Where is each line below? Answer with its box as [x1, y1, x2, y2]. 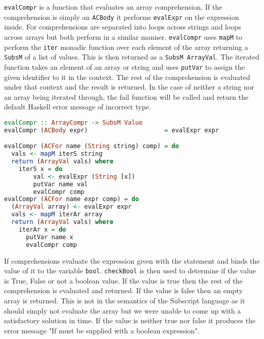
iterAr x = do [18, 225, 66, 233]
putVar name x [25, 233, 74, 241]
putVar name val [33, 180, 88, 188]
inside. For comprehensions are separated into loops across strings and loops [4, 21, 241, 32]
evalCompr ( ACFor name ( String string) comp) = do [4, 143, 179, 150]
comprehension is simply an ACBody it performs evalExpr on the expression [4, 11, 239, 22]
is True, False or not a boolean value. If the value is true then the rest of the [4, 275, 243, 286]
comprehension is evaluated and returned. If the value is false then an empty [4, 285, 243, 296]
